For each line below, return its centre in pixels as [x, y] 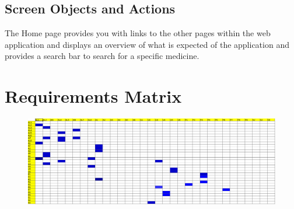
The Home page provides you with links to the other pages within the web [138, 33]
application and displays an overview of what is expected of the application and [147, 44]
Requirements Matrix [93, 96]
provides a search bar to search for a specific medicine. [102, 56]
